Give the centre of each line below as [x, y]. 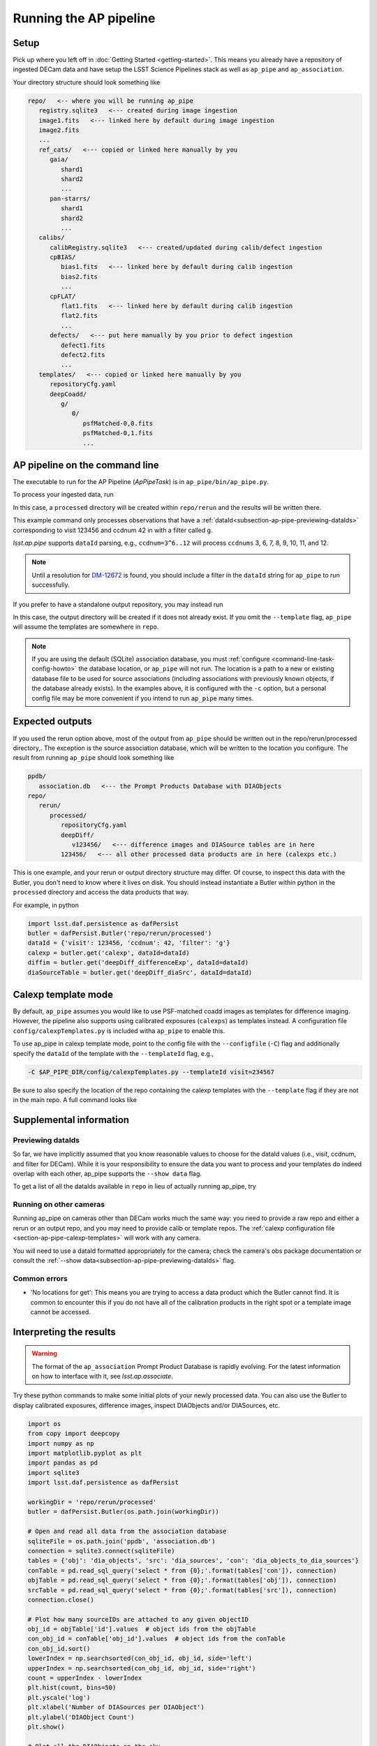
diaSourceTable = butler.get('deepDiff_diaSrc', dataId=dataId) [140, 972]
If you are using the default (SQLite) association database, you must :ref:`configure [151, 659]
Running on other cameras [59, 1205]
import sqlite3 [53, 1473]
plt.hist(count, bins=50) [72, 1688]
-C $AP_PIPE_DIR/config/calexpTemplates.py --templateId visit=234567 [151, 1072]
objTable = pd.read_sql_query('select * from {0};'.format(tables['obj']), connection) [182, 1580]
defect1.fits [83, 345]
